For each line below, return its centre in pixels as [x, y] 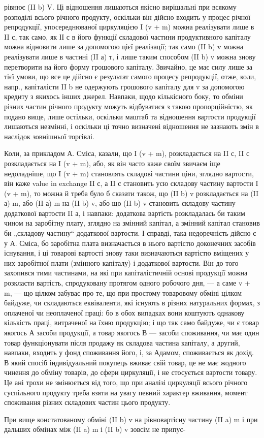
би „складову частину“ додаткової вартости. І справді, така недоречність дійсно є [130, 233]
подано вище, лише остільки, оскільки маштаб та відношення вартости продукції [130, 116]
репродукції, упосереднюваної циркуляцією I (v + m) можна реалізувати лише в [129, 27]
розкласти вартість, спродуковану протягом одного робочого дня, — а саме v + [127, 283]
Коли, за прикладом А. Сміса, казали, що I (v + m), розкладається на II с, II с [127, 153]
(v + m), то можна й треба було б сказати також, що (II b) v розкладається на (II [131, 193]
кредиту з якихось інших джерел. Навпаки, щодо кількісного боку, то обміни [124, 96]
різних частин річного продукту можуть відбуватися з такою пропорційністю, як [128, 106]
